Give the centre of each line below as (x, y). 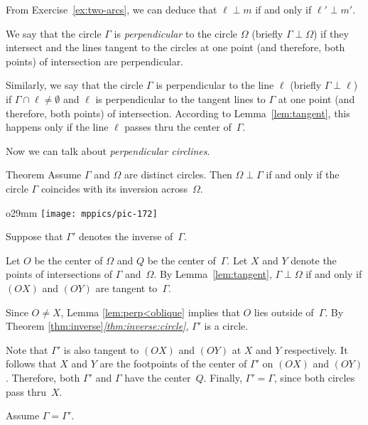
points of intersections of (59, 274)
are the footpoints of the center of (173, 364)
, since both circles (314, 377)
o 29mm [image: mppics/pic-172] (82, 212)
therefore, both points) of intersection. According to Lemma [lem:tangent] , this (178, 113)
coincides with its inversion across (114, 188)
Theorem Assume (44, 174)
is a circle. (226, 326)
